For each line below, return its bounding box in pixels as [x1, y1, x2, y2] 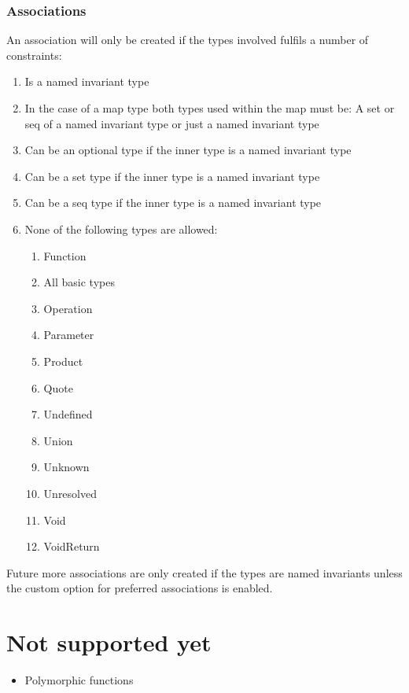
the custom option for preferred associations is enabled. [6, 580, 273, 596]
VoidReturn [43, 538, 100, 555]
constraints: [6, 46, 62, 63]
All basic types [43, 274, 115, 290]
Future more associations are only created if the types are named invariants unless [6, 564, 403, 581]
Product [43, 352, 83, 369]
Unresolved [43, 485, 97, 501]
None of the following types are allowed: [24, 220, 218, 237]
